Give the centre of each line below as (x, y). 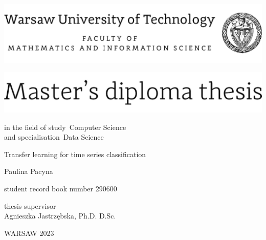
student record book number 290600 (61, 188)
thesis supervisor (30, 205)
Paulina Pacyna (29, 171)
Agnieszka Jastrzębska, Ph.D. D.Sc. (60, 216)
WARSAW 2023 (29, 233)
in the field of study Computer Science (65, 127)
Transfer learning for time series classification (75, 154)
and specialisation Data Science (54, 137)
